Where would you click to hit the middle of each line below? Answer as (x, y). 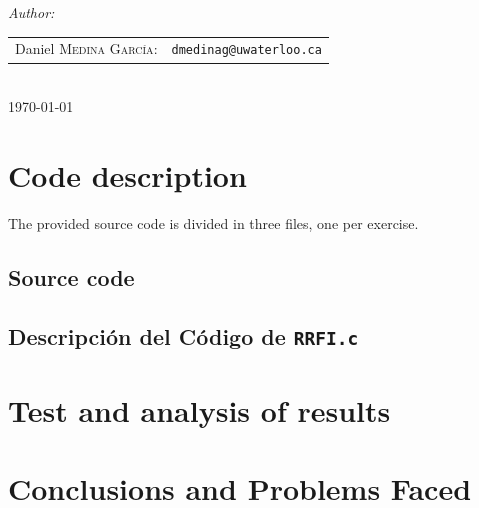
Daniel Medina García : (86, 48)
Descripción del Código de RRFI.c (183, 335)
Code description (127, 174)
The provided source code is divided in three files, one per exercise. (213, 222)
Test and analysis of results (199, 409)
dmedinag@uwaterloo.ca (246, 50)
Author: (31, 12)
